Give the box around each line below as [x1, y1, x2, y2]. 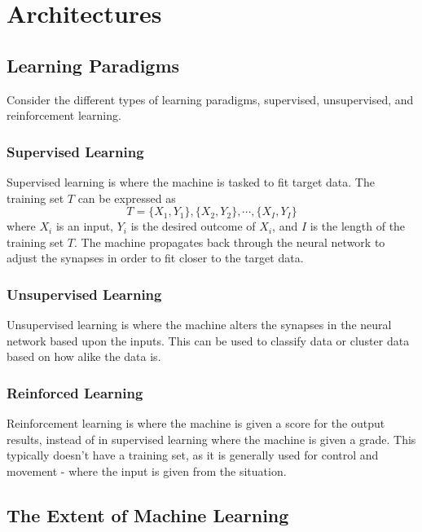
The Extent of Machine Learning [7, 502, 289, 527]
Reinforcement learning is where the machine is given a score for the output [7, 415, 385, 432]
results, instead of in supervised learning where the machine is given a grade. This [7, 430, 416, 447]
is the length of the [310, 218, 406, 235]
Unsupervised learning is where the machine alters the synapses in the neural [7, 316, 392, 333]
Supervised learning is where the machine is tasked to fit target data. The [7, 173, 375, 190]
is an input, [55, 218, 114, 235]
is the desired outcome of [130, 218, 256, 235]
